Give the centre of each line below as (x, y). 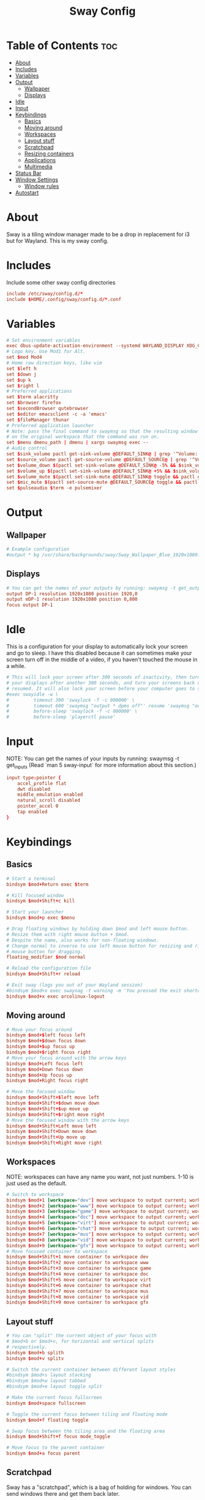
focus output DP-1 (30, 605)
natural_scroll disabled (49, 800)
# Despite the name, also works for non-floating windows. (83, 940)
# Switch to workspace (35, 1194)
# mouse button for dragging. (45, 952)
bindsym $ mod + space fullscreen (46, 1403)
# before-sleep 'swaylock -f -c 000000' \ (72, 711)
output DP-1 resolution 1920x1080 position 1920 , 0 (72, 594)
